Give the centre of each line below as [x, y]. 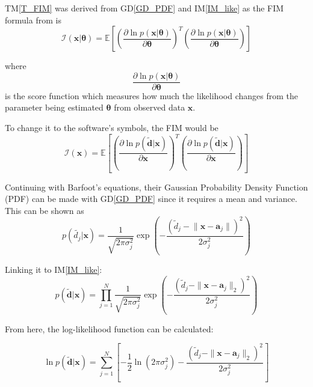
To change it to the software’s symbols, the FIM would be [112, 128]
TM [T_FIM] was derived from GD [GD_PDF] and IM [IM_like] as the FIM [144, 8]
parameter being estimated [54, 107]
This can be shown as [45, 210]
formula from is [33, 20]
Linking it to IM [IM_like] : [54, 270]
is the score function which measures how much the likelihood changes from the [151, 95]
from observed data [150, 107]
